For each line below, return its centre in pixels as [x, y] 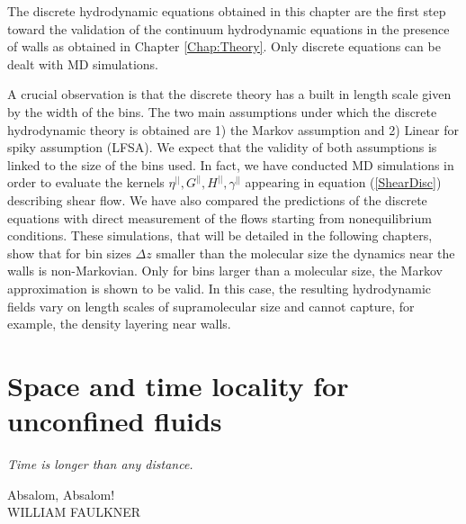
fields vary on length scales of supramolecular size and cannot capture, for [211, 306]
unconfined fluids [115, 421]
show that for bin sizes [69, 253]
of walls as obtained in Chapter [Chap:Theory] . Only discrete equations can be [224, 46]
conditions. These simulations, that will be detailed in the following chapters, [220, 235]
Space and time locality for [178, 385]
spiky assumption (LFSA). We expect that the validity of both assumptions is [222, 147]
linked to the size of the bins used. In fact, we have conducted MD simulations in [231, 164]
